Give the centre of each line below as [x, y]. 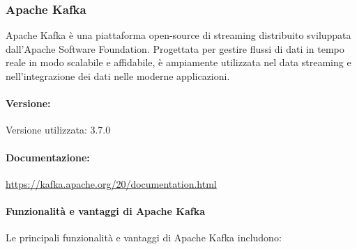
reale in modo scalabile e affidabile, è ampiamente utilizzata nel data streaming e [178, 62]
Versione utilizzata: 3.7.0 [58, 130]
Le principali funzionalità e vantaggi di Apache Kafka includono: [144, 238]
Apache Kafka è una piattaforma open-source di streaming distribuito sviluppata [178, 35]
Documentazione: [48, 157]
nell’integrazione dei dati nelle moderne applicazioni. [118, 76]
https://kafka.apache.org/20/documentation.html [111, 183]
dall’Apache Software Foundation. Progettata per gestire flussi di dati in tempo [175, 48]
